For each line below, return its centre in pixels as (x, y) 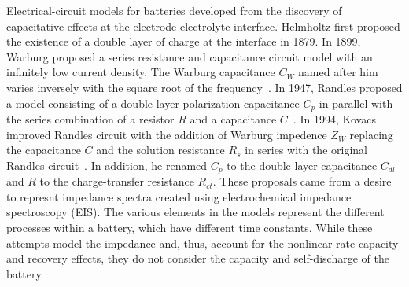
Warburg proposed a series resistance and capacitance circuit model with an (190, 56)
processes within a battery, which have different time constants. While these (190, 228)
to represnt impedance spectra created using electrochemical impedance (179, 196)
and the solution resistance (160, 150)
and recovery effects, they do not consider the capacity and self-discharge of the (198, 258)
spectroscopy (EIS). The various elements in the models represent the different (195, 212)
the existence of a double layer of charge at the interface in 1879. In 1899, (184, 41)
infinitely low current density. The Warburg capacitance (141, 72)
